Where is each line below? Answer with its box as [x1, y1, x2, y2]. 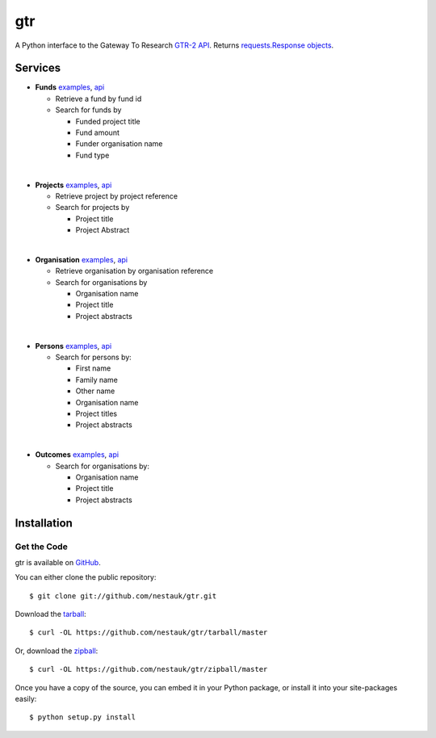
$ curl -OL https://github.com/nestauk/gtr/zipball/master [29, 665, 268, 674]
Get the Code [15, 541, 68, 552]
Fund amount [75, 128, 120, 137]
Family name [75, 375, 119, 384]
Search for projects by [55, 203, 130, 212]
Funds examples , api [35, 82, 105, 92]
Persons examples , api [35, 341, 112, 350]
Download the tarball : [15, 610, 86, 619]
